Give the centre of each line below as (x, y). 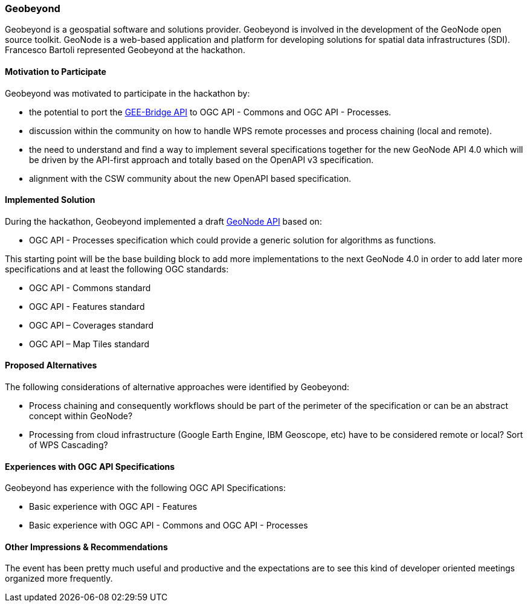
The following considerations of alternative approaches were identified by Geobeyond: (177, 387)
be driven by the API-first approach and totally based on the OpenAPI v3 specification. (201, 159)
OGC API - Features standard (87, 306)
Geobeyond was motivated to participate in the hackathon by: (127, 93)
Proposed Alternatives (51, 365)
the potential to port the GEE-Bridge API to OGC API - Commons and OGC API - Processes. (210, 112)
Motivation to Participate (56, 71)
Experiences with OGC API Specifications (90, 466)
